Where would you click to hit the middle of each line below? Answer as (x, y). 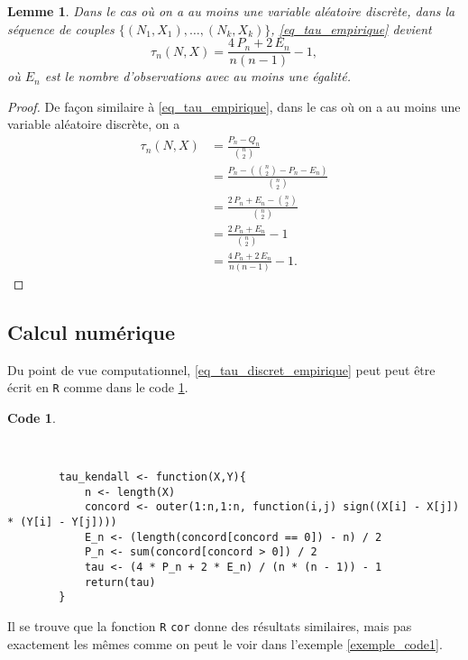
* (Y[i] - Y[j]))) (62, 522)
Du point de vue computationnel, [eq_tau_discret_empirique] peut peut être (221, 369)
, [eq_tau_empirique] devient (351, 28)
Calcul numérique (92, 332)
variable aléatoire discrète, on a (94, 124)
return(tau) (120, 582)
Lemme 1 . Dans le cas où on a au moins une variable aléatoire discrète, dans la (231, 11)
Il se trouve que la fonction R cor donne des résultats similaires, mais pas (210, 625)
